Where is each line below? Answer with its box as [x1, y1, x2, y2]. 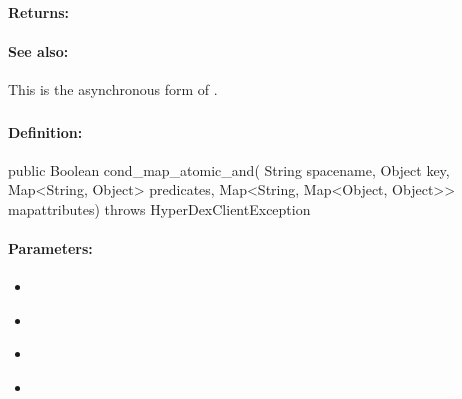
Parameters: [8, 238, 93, 259]
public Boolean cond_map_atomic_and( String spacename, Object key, [8, 159, 450, 180]
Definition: [8, 121, 83, 142]
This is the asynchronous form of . [8, 78, 218, 99]
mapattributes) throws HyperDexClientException [8, 198, 311, 219]
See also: [8, 40, 69, 61]
